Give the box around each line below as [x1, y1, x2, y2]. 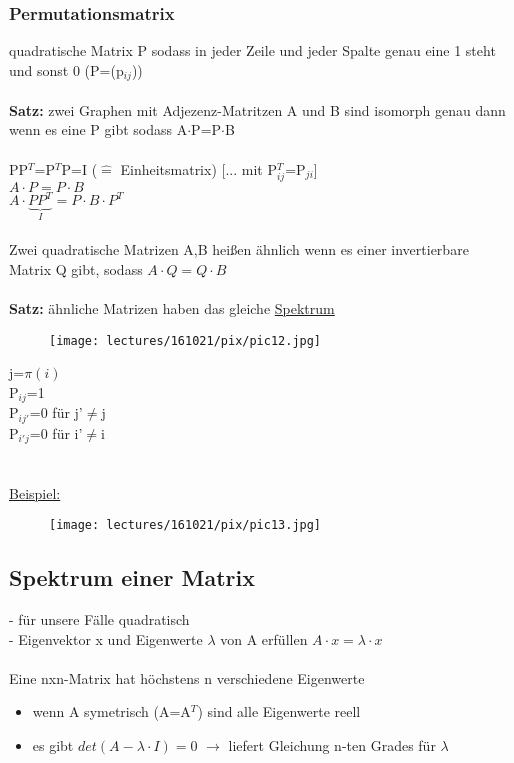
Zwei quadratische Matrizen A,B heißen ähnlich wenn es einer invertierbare [9, 239, 469, 260]
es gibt [32, 734, 74, 755]
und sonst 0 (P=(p [9, 59, 124, 80]
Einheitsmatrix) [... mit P [120, 158, 277, 179]
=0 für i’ [29, 422, 83, 443]
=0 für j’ [29, 402, 83, 423]
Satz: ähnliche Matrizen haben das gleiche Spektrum [9, 298, 335, 319]
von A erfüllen [220, 628, 308, 649]
